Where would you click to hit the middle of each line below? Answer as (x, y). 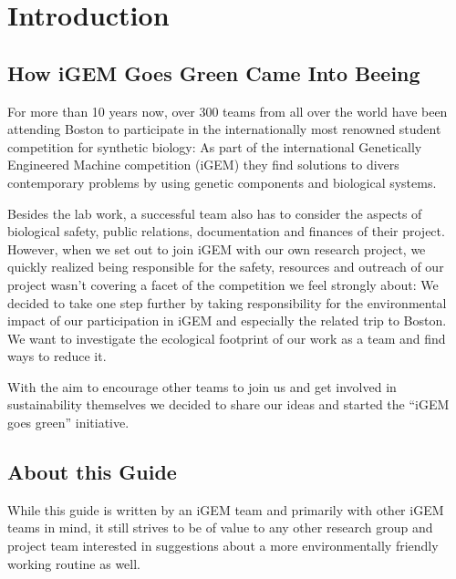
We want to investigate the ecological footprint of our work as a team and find (227, 338)
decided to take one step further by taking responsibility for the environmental (227, 302)
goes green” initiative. (68, 423)
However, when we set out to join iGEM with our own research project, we (217, 248)
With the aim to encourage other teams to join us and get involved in (202, 386)
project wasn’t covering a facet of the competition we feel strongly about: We (223, 284)
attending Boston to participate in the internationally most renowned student (224, 129)
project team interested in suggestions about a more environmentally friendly (223, 546)
